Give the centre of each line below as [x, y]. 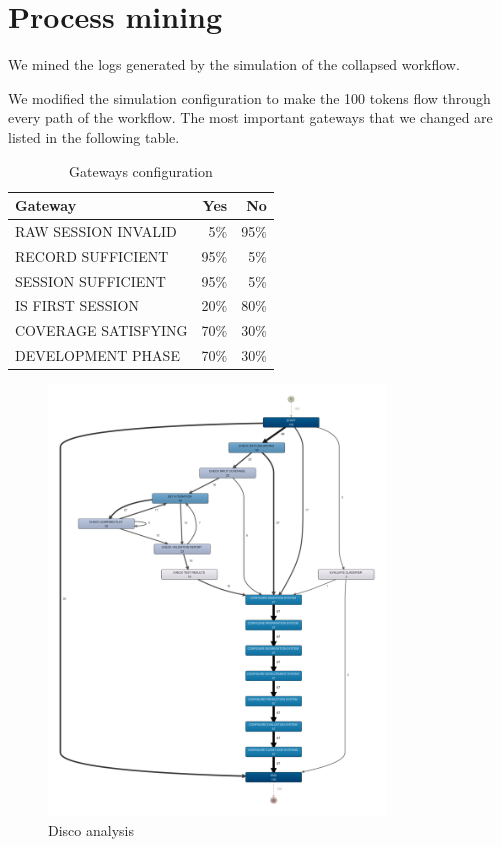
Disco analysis [91, 829]
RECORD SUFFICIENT [92, 255]
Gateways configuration [141, 170]
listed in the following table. [94, 136]
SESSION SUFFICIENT [90, 280]
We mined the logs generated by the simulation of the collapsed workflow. [234, 64]
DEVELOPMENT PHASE [97, 355]
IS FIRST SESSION [77, 305]
